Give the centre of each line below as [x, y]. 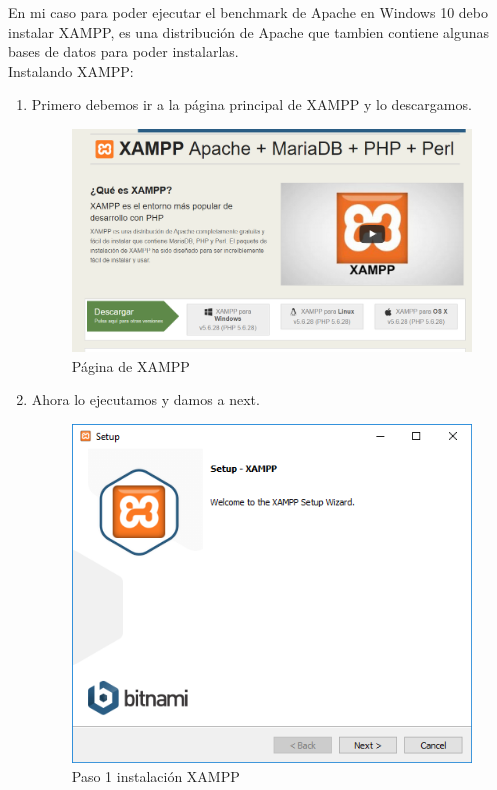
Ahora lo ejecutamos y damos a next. [145, 399]
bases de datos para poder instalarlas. [123, 51]
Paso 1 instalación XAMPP [155, 776]
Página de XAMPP [130, 365]
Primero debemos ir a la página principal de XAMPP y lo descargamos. [251, 104]
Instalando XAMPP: [71, 70]
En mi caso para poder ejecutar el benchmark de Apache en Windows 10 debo [248, 12]
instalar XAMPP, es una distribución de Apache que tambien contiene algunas [249, 31]
